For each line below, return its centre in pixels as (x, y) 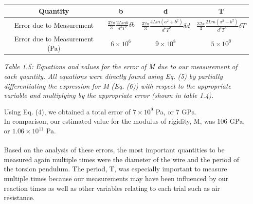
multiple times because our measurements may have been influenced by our (116, 178)
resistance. (19, 197)
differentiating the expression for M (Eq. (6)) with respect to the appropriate (117, 85)
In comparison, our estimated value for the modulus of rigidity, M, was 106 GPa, (125, 121)
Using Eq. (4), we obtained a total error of (67, 111)
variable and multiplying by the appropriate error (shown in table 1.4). (109, 95)
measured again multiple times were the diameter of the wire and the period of (122, 159)
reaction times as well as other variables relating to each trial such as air (112, 188)
